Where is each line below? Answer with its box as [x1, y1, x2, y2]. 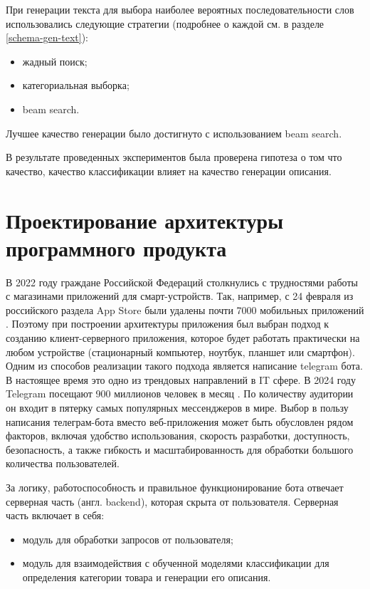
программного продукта [6, 233, 227, 262]
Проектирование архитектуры [6, 205, 284, 234]
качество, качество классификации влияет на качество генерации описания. [6, 163, 332, 178]
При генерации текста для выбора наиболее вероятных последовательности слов [6, 2, 354, 16]
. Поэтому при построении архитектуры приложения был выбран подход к [6, 316, 329, 331]
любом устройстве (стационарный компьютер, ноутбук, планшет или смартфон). [6, 344, 355, 359]
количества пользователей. [6, 456, 120, 471]
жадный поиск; [22, 53, 88, 68]
